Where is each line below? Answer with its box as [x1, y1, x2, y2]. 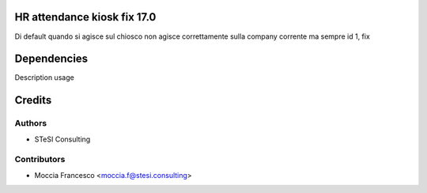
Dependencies [14, 52, 89, 66]
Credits [14, 93, 52, 107]
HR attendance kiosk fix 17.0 [14, 10, 157, 24]
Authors [14, 118, 47, 129]
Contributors [14, 154, 66, 165]
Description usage [14, 73, 74, 82]
